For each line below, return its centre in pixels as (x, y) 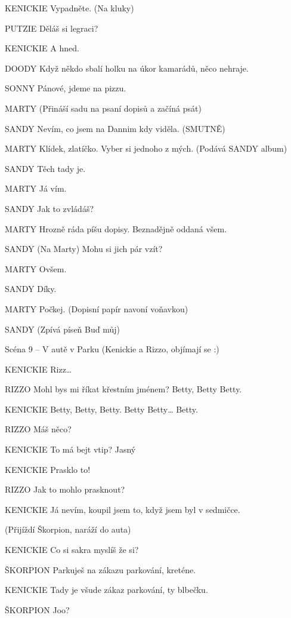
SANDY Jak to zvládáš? (49, 208)
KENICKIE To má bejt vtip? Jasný (70, 449)
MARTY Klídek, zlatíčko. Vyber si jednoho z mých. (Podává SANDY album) (146, 148)
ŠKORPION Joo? (37, 609)
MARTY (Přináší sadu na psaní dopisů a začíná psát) (103, 108)
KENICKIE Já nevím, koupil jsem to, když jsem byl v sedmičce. (123, 509)
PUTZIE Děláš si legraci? (52, 28)
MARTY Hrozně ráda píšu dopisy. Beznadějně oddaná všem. (116, 228)
